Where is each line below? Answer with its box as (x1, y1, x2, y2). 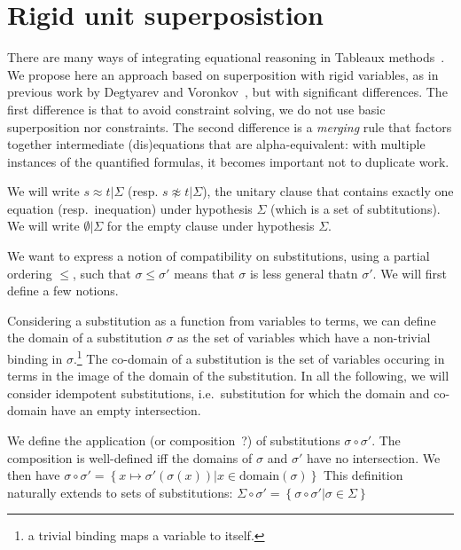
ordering (7, 263, 52, 282)
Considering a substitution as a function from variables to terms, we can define (7, 310, 436, 329)
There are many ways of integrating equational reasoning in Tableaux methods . (7, 48, 445, 67)
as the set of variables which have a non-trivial (177, 328, 431, 347)
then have (7, 466, 60, 484)
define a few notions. (7, 281, 119, 300)
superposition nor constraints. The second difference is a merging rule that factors (7, 117, 452, 136)
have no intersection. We (306, 448, 441, 467)
